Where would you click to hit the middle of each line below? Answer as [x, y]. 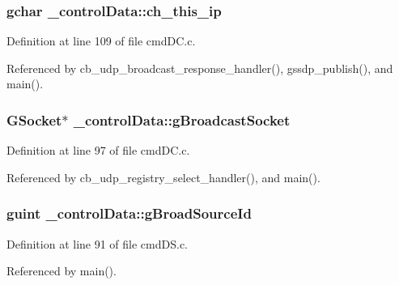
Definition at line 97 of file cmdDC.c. [98, 150]
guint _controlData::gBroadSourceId [129, 213]
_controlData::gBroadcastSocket [182, 119]
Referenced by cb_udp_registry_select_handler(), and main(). [163, 177]
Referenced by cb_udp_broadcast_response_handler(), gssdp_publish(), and [200, 68]
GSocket [34, 119]
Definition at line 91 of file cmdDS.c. [98, 243]
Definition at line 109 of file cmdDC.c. [101, 41]
